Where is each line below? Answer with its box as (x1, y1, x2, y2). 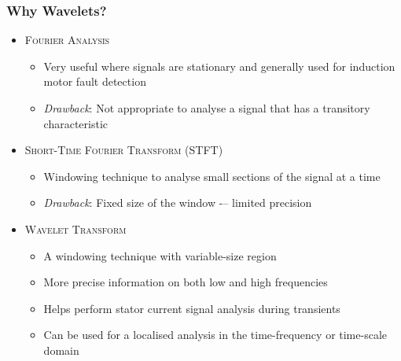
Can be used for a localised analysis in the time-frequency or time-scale (43, 326, 387, 343)
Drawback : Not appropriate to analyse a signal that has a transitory (43, 100, 370, 116)
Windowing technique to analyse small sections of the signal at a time (43, 168, 381, 184)
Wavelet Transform (24, 220, 127, 237)
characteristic (43, 115, 109, 131)
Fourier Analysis (24, 31, 110, 48)
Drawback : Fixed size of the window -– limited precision (43, 194, 312, 211)
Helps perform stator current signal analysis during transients (43, 300, 340, 316)
